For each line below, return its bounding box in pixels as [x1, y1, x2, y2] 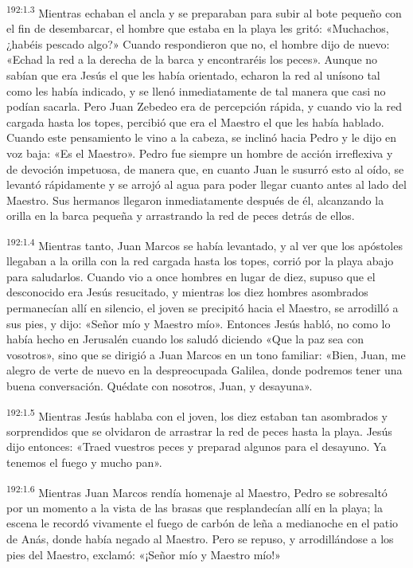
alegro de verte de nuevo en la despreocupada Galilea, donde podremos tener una [6, 362, 403, 378]
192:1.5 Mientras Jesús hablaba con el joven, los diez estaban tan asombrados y [6, 405, 388, 424]
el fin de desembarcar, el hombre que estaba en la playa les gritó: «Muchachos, [6, 20, 389, 37]
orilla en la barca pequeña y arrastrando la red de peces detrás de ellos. [6, 207, 355, 224]
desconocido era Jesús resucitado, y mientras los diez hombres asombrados [6, 284, 368, 300]
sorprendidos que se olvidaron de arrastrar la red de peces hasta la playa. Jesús [6, 422, 392, 439]
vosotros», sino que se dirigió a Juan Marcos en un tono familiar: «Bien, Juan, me [6, 346, 406, 362]
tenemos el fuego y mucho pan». [6, 454, 162, 470]
